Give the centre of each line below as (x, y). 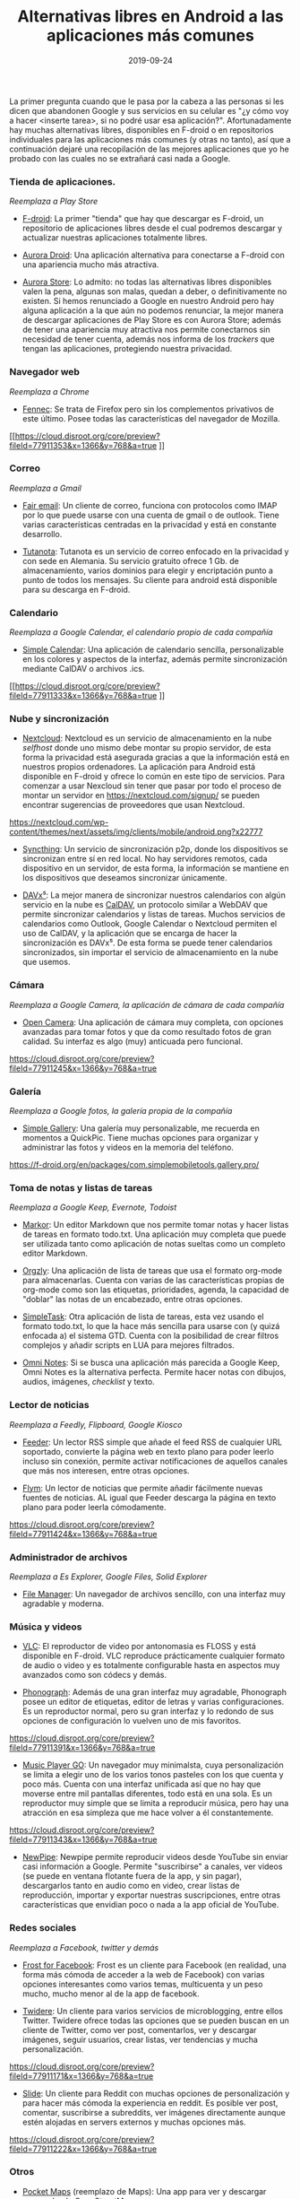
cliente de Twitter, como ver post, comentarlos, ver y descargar (139, 2030)
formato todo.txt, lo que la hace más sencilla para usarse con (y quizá (151, 1326)
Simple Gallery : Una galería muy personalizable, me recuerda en (141, 1128)
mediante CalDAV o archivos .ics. (83, 669)
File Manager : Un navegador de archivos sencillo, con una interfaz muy (154, 1594)
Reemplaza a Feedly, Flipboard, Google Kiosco (96, 1424)
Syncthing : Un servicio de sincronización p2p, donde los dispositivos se (155, 849)
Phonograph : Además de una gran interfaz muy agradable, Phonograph (154, 1692)
